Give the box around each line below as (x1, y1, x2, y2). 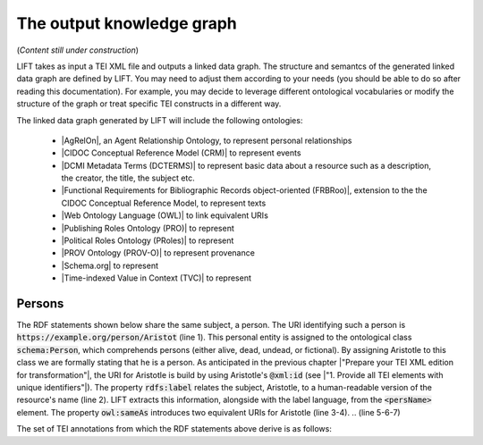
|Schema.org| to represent (61, 260, 158, 271)
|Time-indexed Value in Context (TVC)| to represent (61, 273, 252, 283)
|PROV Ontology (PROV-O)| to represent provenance (61, 248, 255, 258)
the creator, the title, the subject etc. (61, 172, 196, 183)
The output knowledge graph (16, 13, 237, 33)
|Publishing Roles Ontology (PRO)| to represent (61, 222, 234, 233)
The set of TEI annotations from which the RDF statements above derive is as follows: (16, 424, 333, 434)
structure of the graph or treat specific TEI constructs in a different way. (16, 98, 282, 109)
